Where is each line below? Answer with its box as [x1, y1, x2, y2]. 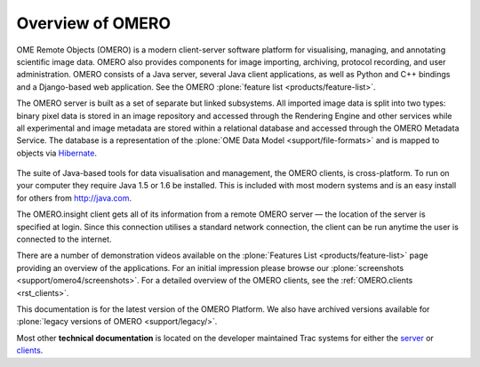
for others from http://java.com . [16, 192, 132, 203]
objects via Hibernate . [16, 148, 98, 158]
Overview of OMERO [16, 13, 172, 33]
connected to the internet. [16, 234, 112, 244]
